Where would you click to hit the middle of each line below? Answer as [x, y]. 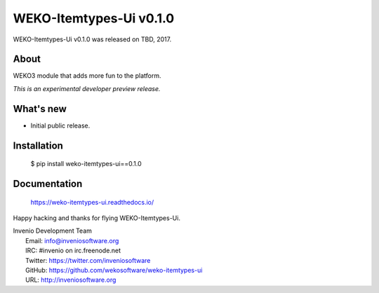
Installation [38, 145]
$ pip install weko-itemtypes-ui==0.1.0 [86, 164]
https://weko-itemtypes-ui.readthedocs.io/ [92, 202]
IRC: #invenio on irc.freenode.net [73, 251]
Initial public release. [60, 125]
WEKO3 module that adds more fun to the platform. [87, 76]
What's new [40, 109]
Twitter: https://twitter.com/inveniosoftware [88, 260]
